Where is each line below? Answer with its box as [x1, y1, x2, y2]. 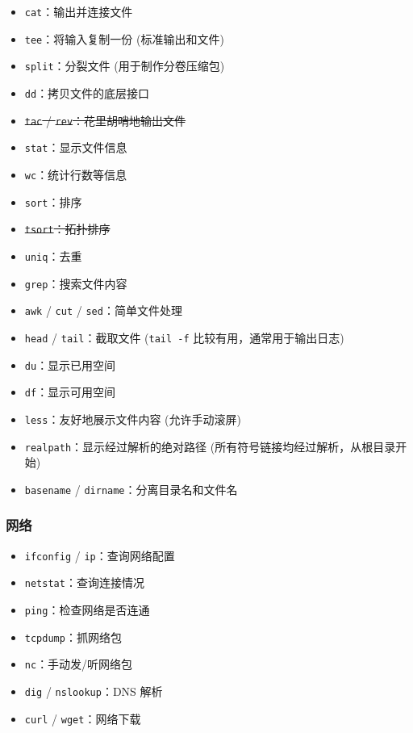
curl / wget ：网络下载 [24, 710, 141, 727]
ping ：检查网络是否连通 [24, 601, 150, 618]
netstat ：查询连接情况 [24, 574, 144, 591]
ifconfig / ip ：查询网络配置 [24, 547, 175, 563]
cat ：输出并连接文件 [24, 3, 133, 19]
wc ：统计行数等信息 [24, 165, 127, 182]
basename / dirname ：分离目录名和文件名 [24, 480, 238, 497]
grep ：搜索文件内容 [24, 274, 127, 291]
